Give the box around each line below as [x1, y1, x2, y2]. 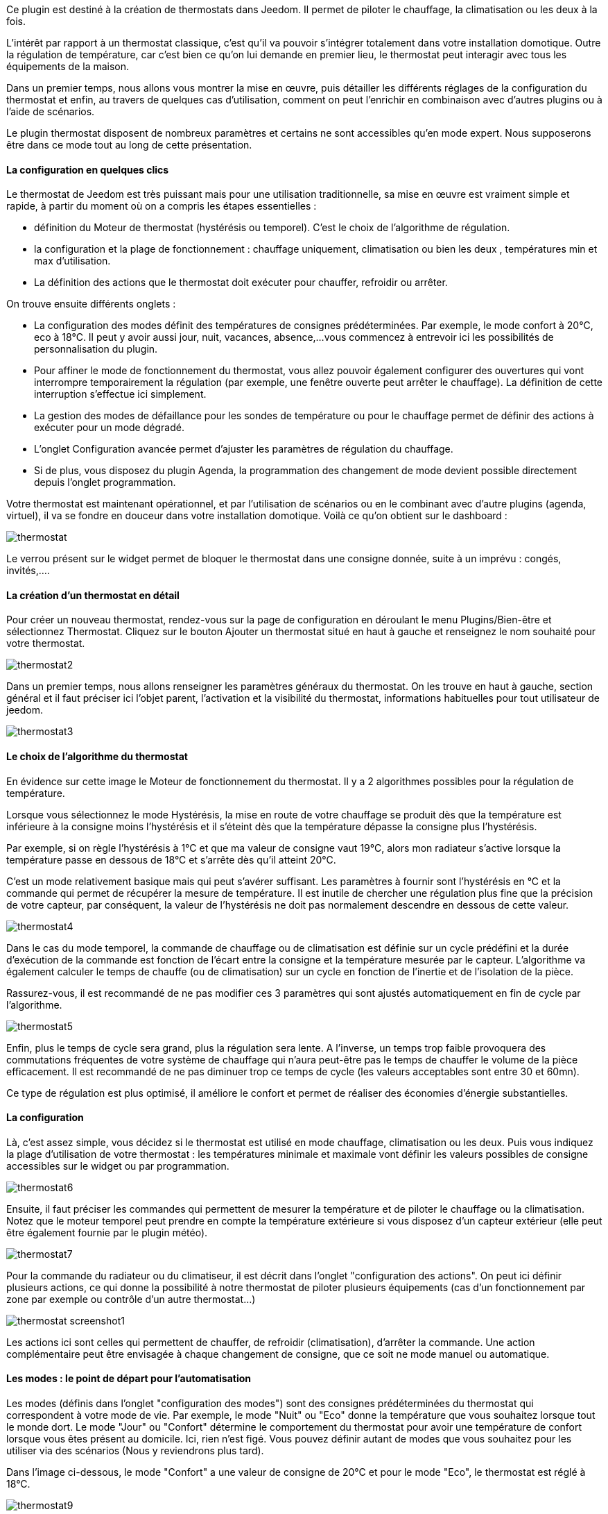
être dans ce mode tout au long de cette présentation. [6, 139, 252, 151]
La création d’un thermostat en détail [6, 589, 180, 601]
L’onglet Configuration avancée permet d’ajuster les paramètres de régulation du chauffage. [34, 443, 453, 455]
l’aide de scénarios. [6, 106, 95, 117]
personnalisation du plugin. [34, 343, 158, 355]
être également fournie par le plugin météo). [6, 1226, 208, 1238]
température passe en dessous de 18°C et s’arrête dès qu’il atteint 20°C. [6, 853, 336, 866]
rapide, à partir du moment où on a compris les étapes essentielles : [6, 200, 317, 212]
